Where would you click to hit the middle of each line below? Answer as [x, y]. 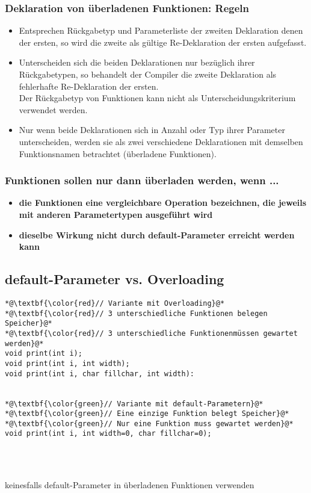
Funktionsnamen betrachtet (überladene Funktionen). [118, 153]
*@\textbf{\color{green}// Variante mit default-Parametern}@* [134, 404]
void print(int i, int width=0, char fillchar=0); [108, 434]
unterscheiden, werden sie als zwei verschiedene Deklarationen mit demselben [161, 141]
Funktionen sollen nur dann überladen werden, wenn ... [142, 180]
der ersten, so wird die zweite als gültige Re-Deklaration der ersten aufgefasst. [163, 42]
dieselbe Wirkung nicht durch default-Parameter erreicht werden [157, 234]
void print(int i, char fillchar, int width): [100, 374]
